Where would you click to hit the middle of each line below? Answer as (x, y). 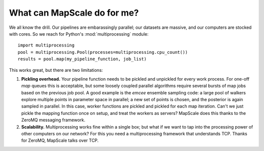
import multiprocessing (46, 45)
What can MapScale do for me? (74, 13)
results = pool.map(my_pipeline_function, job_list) (82, 59)
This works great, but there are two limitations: (56, 70)
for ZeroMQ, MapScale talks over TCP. (60, 140)
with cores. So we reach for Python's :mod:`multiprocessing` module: (79, 34)
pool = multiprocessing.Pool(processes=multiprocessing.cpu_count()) (103, 52)
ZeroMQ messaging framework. (53, 120)
